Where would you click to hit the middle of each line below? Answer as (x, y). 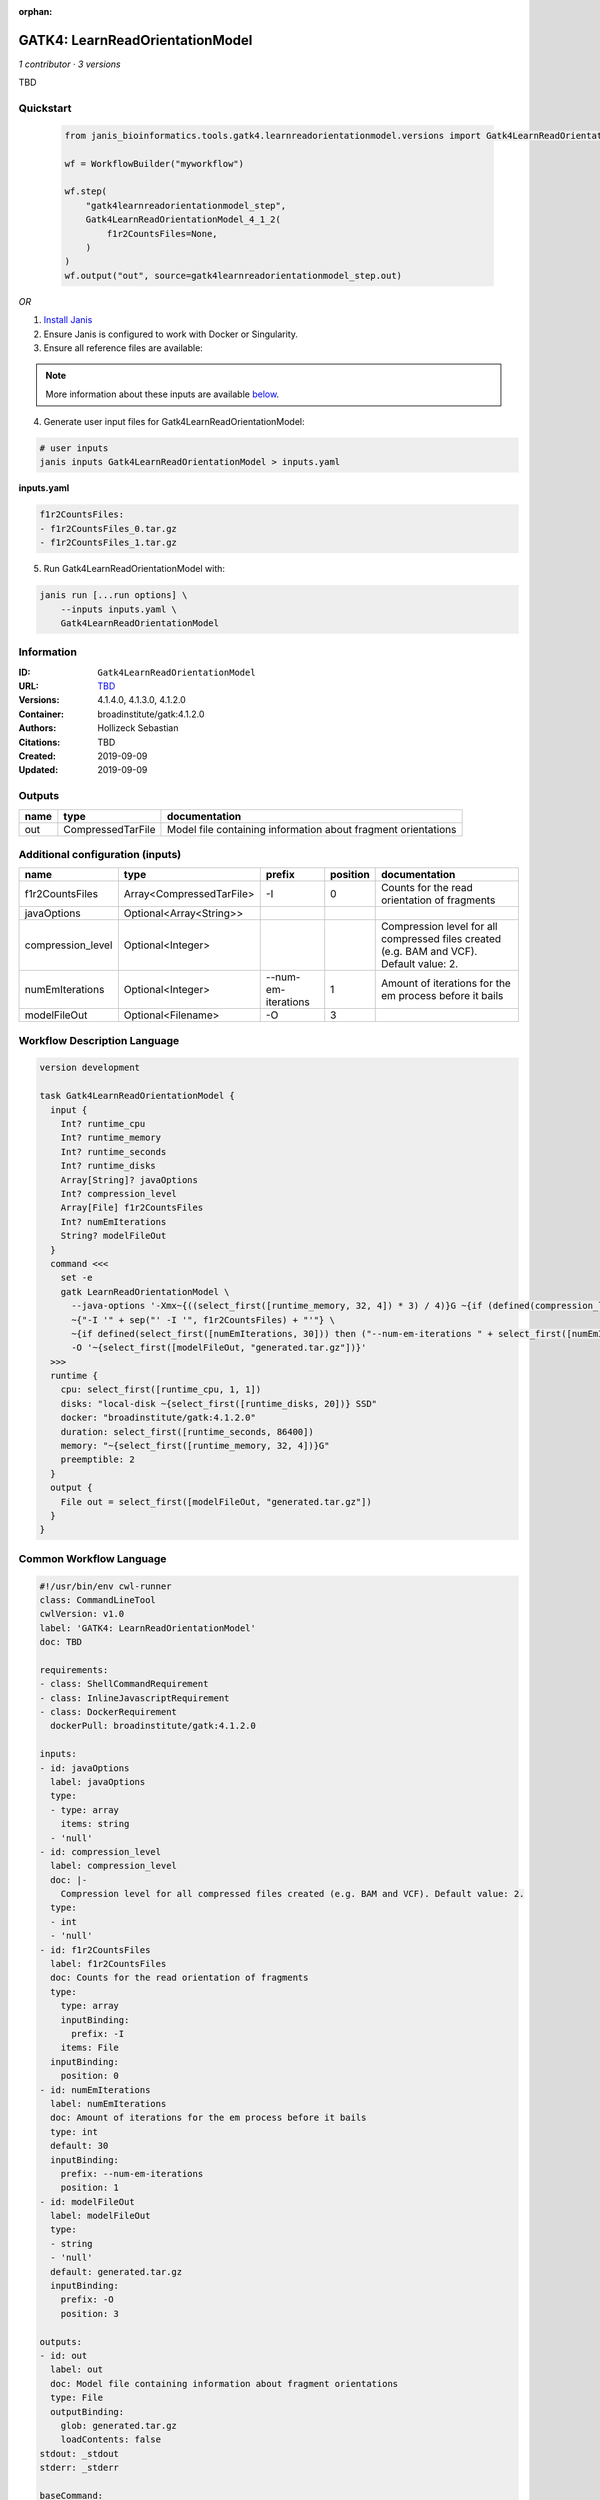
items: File (90, 2048)
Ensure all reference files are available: (123, 347)
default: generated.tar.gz (116, 2271)
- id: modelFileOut (87, 2201)
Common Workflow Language (92, 1558)
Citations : (39, 742)
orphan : (35, 11)
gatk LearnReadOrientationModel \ (145, 1291)
